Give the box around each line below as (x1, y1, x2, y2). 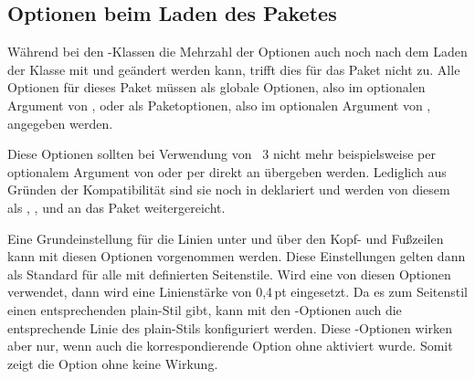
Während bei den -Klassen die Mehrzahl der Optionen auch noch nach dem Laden (7, 42, 468, 61)
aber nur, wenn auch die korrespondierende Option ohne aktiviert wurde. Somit (7, 336, 453, 355)
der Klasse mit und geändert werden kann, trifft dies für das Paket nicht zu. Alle (7, 59, 460, 79)
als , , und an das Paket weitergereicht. (7, 197, 226, 216)
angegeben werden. (7, 113, 113, 132)
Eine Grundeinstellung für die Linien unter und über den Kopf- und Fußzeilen (7, 228, 444, 247)
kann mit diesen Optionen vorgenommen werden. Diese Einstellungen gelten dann (7, 247, 466, 266)
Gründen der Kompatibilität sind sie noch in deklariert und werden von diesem (7, 180, 450, 199)
